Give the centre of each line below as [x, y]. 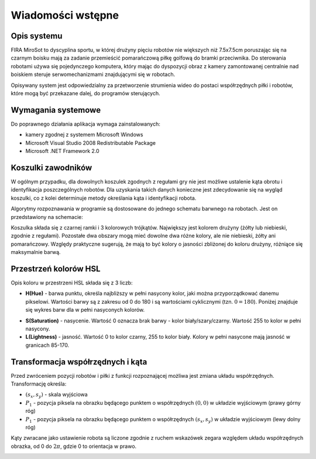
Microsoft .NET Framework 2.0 [62, 151]
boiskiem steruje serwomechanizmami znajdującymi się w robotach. [93, 74]
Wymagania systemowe [56, 110]
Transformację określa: [39, 384]
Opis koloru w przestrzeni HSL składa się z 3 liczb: [72, 283]
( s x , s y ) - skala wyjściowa [56, 395]
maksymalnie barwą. [36, 252]
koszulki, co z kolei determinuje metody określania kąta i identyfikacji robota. [104, 198]
